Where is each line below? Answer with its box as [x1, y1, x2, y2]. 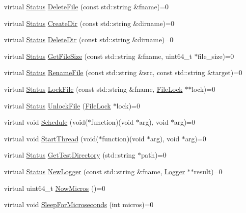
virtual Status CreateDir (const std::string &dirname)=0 [4, 18, 174, 28]
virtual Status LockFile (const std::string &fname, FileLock [4, 83, 183, 94]
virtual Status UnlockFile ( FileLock [4, 100, 111, 110]
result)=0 [194, 166, 222, 176]
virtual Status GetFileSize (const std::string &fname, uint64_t [4, 51, 192, 61]
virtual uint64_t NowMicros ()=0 [4, 183, 106, 193]
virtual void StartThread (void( [4, 133, 99, 143]
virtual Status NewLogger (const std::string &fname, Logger [4, 166, 185, 176]
